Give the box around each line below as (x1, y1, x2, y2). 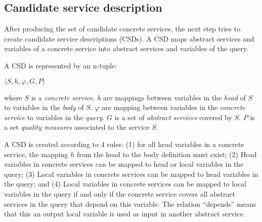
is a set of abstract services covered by (114, 112, 232, 122)
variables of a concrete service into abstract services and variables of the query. (4, 43, 248, 54)
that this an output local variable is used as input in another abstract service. (4, 208, 245, 219)
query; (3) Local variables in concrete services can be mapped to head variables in (4, 168, 258, 179)
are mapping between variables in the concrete (102, 102, 245, 113)
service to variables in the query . (4, 112, 105, 122)
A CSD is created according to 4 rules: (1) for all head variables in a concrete (4, 138, 244, 149)
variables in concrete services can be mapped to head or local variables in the (4, 159, 244, 169)
